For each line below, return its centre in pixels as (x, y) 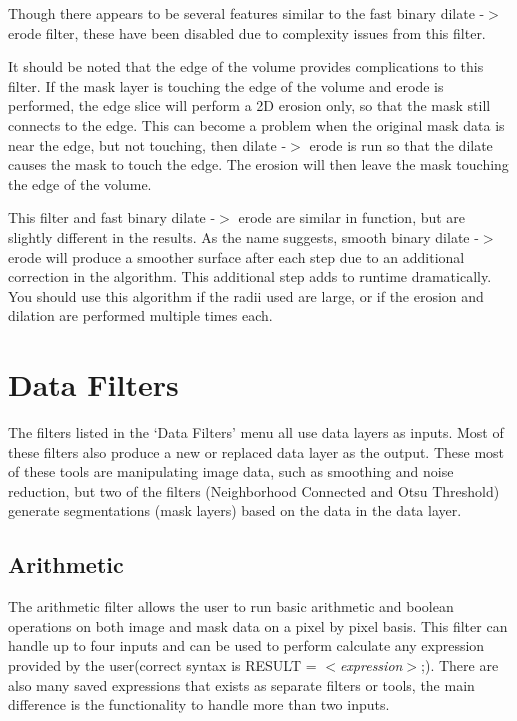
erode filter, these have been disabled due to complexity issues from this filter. (247, 32)
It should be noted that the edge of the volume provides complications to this (246, 66)
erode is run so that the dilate (401, 144)
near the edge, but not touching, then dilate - (147, 144)
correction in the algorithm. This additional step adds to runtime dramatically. (250, 276)
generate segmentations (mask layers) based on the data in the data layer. (235, 510)
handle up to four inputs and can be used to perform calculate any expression (246, 645)
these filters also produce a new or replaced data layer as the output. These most (256, 451)
